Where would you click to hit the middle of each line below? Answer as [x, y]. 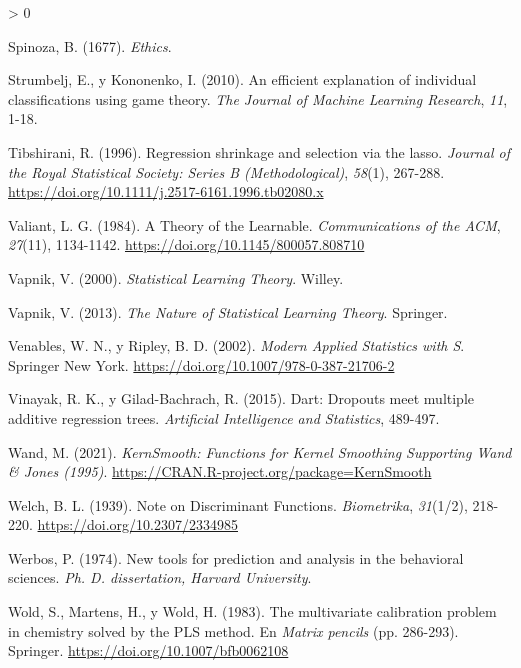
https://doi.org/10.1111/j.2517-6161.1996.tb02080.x [166, 191]
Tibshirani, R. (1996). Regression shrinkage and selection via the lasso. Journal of [259, 151]
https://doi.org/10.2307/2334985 [137, 524]
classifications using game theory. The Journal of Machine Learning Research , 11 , [258, 98]
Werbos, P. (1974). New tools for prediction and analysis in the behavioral [236, 557]
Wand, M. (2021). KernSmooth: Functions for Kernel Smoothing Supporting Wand [260, 451]
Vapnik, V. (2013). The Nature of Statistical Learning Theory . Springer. [228, 311]
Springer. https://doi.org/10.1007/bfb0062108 [148, 650]
